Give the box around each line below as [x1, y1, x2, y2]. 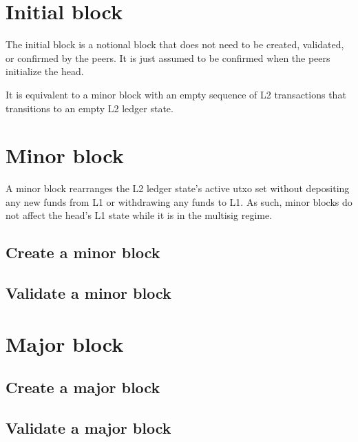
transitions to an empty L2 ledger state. [6, 101, 173, 115]
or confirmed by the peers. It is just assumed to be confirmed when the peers [6, 50, 330, 65]
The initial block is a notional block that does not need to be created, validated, [6, 37, 344, 52]
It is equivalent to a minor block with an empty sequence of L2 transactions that [6, 87, 346, 101]
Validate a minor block [6, 282, 171, 304]
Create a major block [6, 377, 160, 398]
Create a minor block [6, 242, 160, 263]
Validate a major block [6, 417, 171, 439]
